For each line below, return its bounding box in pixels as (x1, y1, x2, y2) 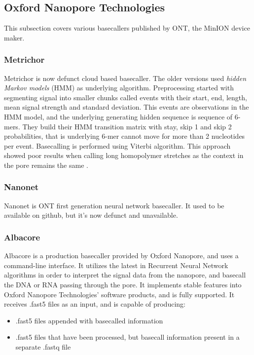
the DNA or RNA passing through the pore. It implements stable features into (4, 279, 242, 289)
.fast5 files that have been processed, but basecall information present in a (15, 332, 240, 342)
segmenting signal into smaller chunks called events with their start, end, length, (4, 92, 247, 102)
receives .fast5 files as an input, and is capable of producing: (4, 299, 185, 309)
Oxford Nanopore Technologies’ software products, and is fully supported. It (4, 289, 235, 299)
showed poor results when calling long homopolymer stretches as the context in (4, 150, 244, 160)
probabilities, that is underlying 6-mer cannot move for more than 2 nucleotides (4, 131, 245, 141)
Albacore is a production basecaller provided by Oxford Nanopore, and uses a (4, 250, 239, 261)
